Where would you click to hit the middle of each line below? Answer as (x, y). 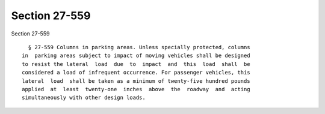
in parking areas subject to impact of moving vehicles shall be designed (136, 56)
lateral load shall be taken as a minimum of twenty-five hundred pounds (136, 81)
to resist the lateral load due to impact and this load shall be (136, 64)
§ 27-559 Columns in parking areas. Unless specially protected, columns (139, 47)
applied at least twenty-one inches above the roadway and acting (136, 89)
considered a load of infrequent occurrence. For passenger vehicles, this (136, 73)
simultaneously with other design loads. (84, 98)
